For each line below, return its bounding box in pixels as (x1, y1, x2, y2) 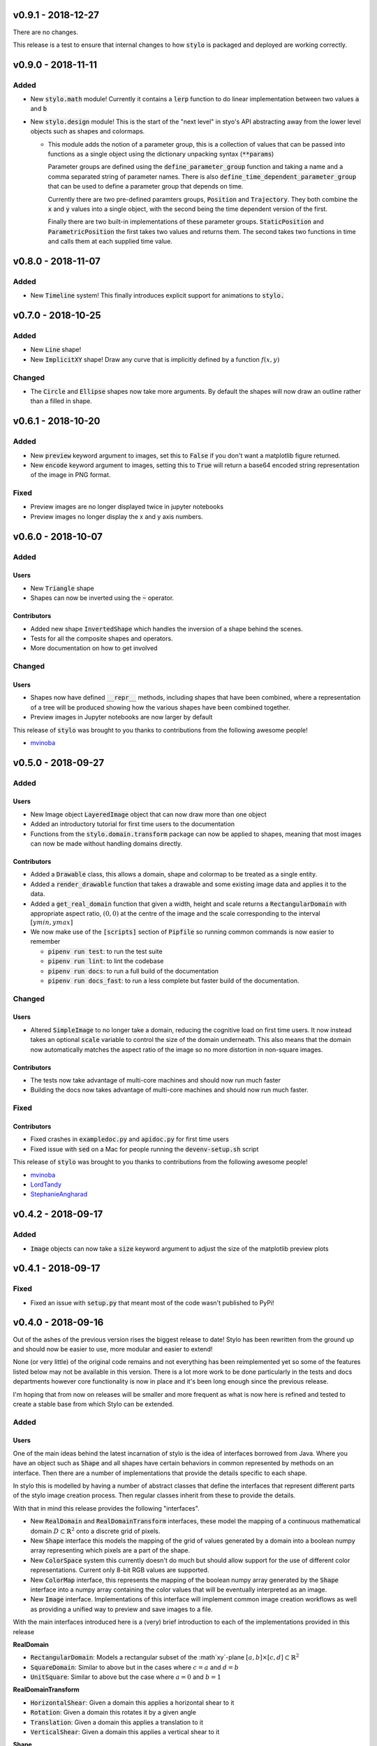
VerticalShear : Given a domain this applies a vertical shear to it (30, 1728, 220, 1736)
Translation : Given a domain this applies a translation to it (30, 1718, 204, 1726)
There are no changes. (13, 28, 78, 36)
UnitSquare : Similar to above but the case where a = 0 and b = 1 (30, 1673, 221, 1681)
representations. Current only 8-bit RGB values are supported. (30, 1566, 209, 1574)
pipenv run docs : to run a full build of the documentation (47, 967, 219, 975)
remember (30, 937, 61, 946)
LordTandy (30, 1180, 62, 1189)
